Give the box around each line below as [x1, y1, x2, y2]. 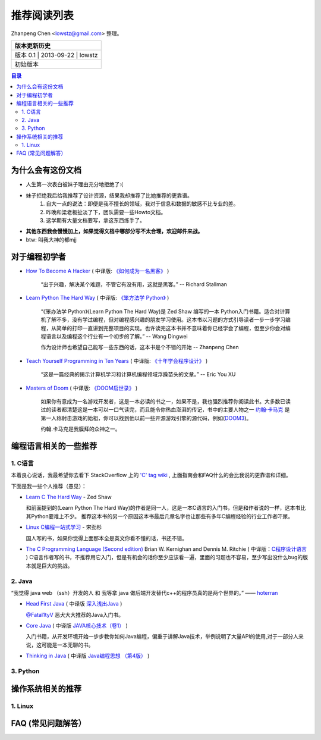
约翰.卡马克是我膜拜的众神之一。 [40, 425, 121, 432]
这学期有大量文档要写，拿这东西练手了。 [46, 217, 145, 224]
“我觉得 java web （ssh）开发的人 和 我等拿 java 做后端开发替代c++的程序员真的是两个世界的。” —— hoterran [11, 589, 278, 596]
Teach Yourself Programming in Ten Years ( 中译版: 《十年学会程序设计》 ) [26, 357, 208, 364]
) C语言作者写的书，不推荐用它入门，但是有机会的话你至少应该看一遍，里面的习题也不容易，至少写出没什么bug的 [26, 554, 303, 561]
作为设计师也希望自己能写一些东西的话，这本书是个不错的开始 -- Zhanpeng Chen [40, 344, 239, 351]
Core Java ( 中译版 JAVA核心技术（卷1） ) [26, 622, 128, 629]
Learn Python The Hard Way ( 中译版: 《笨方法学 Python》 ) [26, 294, 169, 302]
